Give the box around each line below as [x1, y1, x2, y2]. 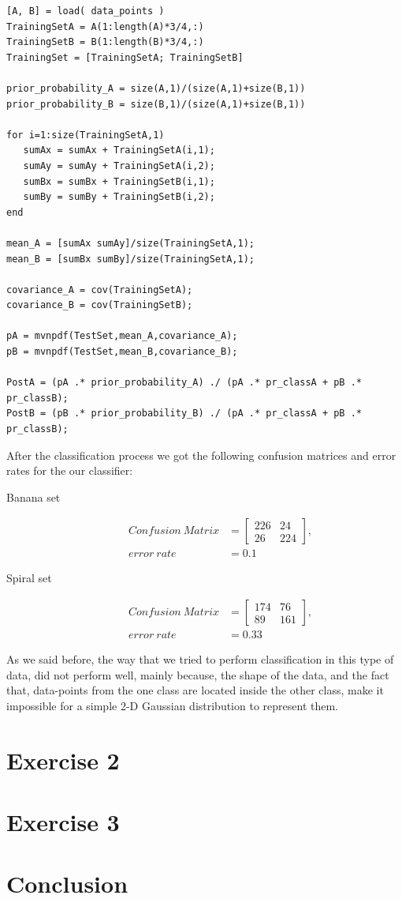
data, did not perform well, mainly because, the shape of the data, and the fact [6, 666, 389, 683]
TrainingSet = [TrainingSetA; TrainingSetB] [6, 51, 244, 63]
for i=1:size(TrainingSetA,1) [6, 129, 165, 141]
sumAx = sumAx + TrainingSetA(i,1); [23, 145, 215, 156]
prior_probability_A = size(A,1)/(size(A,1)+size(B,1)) [6, 82, 306, 94]
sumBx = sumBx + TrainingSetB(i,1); [23, 175, 215, 187]
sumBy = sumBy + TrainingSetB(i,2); [23, 191, 215, 203]
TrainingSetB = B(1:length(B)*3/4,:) [6, 36, 204, 48]
